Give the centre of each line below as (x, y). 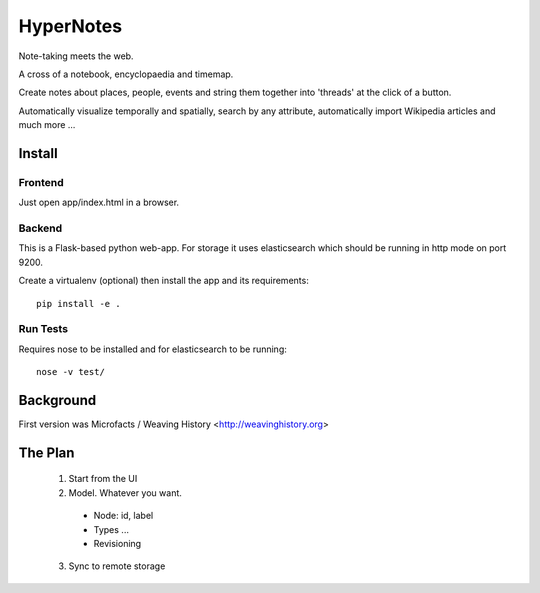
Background (57, 400)
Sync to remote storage (117, 566)
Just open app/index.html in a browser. (99, 202)
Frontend (41, 182)
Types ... (111, 529)
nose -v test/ (70, 372)
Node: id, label (123, 516)
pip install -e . (78, 303)
